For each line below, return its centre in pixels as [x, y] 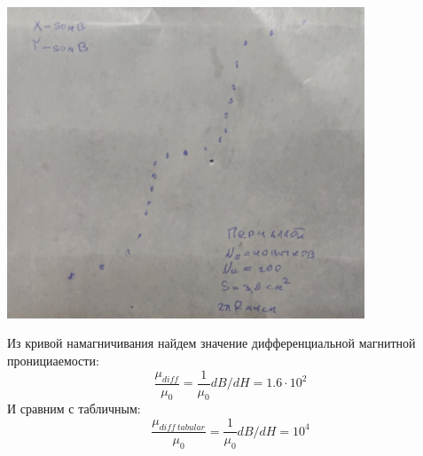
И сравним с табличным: [74, 409]
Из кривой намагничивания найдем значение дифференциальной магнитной [211, 343]
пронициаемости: [53, 360]
